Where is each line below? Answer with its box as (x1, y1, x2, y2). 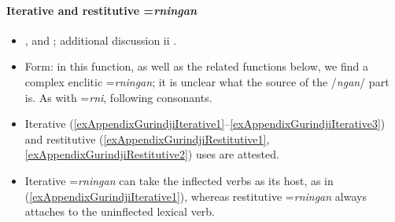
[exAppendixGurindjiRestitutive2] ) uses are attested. (24, 146, 279, 162)
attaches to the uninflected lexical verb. (24, 203, 216, 220)
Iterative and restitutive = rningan (6, 2, 197, 18)
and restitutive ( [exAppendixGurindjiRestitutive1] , (24, 130, 270, 147)
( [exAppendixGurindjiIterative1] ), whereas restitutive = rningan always (24, 187, 367, 204)
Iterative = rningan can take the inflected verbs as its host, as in (24, 172, 334, 188)
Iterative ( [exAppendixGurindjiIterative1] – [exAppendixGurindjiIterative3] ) (24, 115, 386, 132)
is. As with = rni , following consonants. (24, 89, 212, 105)
